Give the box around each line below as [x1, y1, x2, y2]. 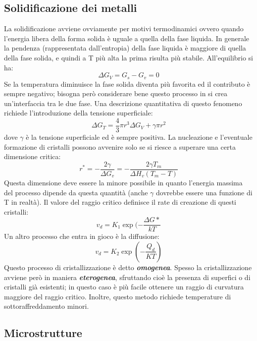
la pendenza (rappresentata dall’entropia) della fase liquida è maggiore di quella [4, 43, 246, 53]
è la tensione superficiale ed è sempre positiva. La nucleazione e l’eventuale [26, 132, 253, 142]
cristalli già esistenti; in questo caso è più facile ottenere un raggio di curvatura [4, 282, 244, 292]
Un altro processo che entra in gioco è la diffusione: [4, 231, 159, 241]
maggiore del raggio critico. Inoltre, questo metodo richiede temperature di [4, 291, 231, 301]
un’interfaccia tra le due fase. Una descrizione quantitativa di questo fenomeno [4, 98, 242, 108]
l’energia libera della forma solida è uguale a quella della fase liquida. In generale [4, 33, 249, 43]
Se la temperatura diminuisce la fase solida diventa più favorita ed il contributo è [4, 78, 251, 89]
